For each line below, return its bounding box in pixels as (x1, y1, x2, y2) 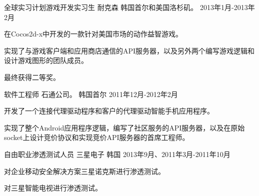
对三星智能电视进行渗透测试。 (4, 182, 102, 193)
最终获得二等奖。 (4, 71, 60, 82)
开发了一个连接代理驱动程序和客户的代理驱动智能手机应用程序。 (4, 105, 214, 116)
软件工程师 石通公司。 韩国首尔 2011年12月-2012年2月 (4, 88, 178, 99)
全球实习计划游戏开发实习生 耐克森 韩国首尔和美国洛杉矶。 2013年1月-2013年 (4, 2, 255, 12)
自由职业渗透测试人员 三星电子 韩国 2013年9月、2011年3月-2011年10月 (4, 148, 230, 159)
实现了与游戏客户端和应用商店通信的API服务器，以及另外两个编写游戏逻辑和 (4, 45, 255, 55)
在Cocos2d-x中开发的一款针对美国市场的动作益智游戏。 (4, 28, 183, 39)
